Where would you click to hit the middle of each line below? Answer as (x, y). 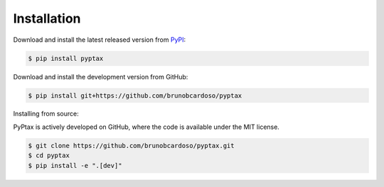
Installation (47, 18)
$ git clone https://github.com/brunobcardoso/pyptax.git (131, 146)
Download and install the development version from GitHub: (101, 76)
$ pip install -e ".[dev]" (75, 165)
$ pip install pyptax (66, 58)
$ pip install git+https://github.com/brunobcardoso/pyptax (135, 95)
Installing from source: (46, 114)
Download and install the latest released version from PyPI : (100, 40)
